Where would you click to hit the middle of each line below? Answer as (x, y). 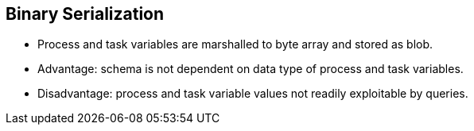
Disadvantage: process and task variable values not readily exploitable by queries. (253, 94)
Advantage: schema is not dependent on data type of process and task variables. (251, 69)
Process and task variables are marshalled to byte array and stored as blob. (235, 44)
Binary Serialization (85, 14)
